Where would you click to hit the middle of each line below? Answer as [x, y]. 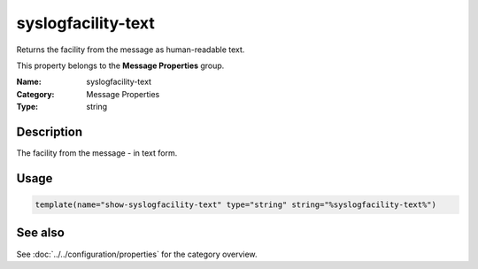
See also [41, 233]
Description [50, 131]
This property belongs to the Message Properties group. [120, 65]
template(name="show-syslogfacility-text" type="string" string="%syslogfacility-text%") [236, 205]
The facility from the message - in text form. [97, 153]
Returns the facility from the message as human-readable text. [131, 50]
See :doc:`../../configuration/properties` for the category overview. [137, 254]
